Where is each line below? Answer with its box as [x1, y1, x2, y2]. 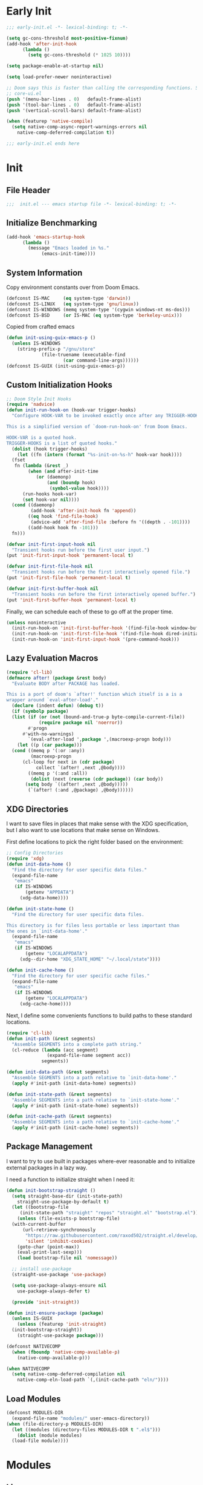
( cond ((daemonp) [11, 502, 56, 508]
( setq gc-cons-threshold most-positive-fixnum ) [6, 35, 129, 41]
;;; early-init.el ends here [6, 141, 80, 147]
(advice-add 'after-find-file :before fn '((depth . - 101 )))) [30, 519, 190, 525]
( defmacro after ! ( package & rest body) [6, 675, 107, 681]
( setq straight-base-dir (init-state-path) [11, 1193, 123, 1199]
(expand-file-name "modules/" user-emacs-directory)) [11, 1415, 150, 1421]
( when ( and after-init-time [28, 468, 98, 475]
